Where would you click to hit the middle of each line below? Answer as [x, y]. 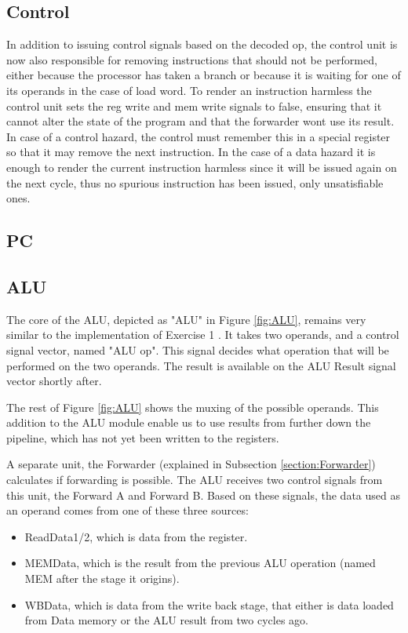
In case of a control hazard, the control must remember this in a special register [199, 136]
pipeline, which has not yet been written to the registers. [143, 437]
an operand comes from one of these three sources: [127, 510]
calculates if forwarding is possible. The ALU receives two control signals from [195, 480]
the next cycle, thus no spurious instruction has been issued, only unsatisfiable [195, 182]
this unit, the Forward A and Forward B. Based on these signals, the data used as [203, 495]
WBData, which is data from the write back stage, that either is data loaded [209, 604]
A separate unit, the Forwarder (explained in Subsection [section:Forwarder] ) [191, 464]
